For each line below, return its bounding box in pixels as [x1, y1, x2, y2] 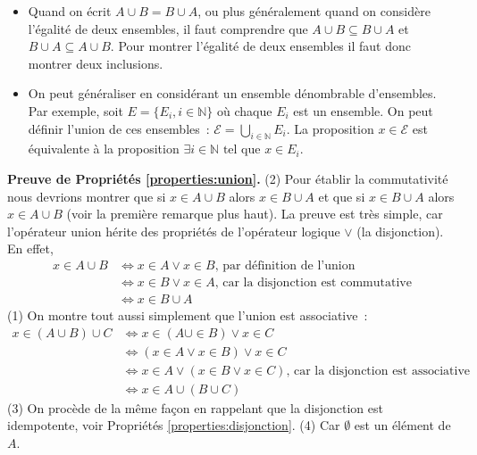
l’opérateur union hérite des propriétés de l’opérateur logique [7, 221, 340, 240]
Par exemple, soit [28, 101, 123, 120]
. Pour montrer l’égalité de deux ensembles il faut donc [110, 37, 411, 55]
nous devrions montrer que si [7, 186, 166, 205]
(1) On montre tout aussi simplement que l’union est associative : [7, 306, 368, 325]
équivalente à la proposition [28, 139, 180, 158]
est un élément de [354, 416, 451, 434]
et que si [318, 186, 365, 205]
